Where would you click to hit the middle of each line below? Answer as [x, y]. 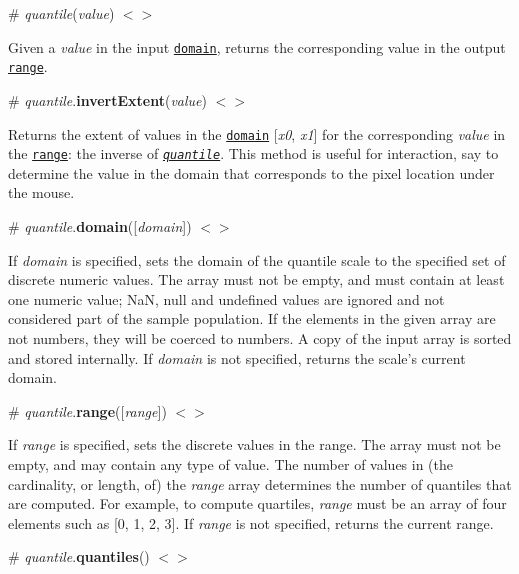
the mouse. [41, 192]
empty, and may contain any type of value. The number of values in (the [231, 463]
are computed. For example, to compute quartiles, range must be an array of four [257, 503]
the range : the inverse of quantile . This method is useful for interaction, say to [253, 153]
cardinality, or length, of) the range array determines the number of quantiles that [260, 483]
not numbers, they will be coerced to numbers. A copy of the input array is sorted [260, 337]
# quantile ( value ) [61, 13]
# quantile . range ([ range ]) [87, 410]
